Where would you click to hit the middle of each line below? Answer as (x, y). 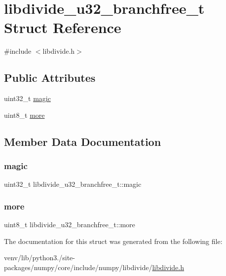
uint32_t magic (27, 98)
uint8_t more (24, 115)
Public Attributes (50, 78)
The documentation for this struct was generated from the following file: (113, 241)
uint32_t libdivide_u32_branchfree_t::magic (73, 184)
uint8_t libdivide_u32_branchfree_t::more (70, 224)
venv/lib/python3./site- (39, 258)
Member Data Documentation (83, 141)
